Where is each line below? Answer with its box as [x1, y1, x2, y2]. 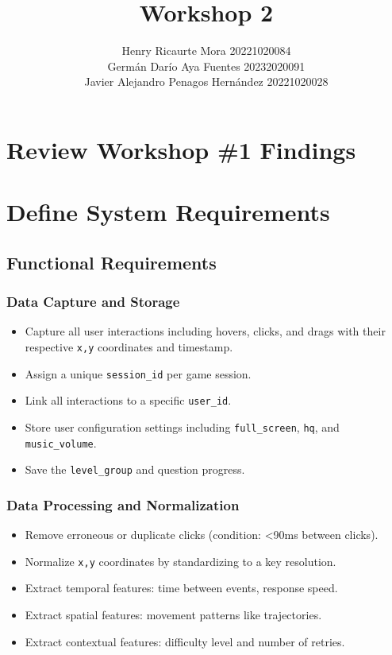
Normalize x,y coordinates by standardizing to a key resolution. [25, 552, 336, 569]
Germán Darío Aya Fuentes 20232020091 [107, 57, 306, 74]
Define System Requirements [6, 196, 330, 228]
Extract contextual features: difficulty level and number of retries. [25, 633, 345, 649]
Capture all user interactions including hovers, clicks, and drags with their [25, 323, 386, 339]
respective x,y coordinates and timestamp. [25, 339, 233, 355]
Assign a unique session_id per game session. [25, 365, 252, 382]
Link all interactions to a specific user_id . [25, 392, 232, 409]
